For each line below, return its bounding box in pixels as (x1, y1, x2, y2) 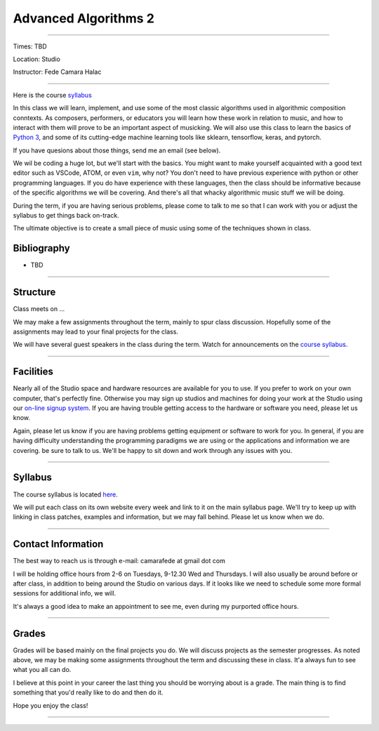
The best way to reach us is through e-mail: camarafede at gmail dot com (13, 557, 226, 565)
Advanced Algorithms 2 (13, 11, 154, 26)
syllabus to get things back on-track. (13, 211, 119, 220)
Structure (13, 287, 56, 298)
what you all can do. (13, 666, 72, 674)
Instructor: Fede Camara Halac (13, 67, 102, 77)
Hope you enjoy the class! (13, 701, 88, 709)
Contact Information (13, 538, 104, 551)
